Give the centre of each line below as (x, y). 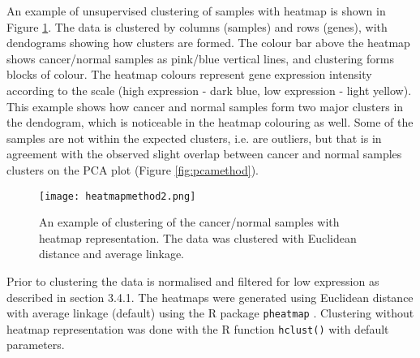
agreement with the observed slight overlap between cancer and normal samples (204, 154)
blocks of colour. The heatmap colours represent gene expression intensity (189, 74)
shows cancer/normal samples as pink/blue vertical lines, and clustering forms (200, 58)
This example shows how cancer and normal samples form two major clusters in (205, 106)
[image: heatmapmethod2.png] (118, 196)
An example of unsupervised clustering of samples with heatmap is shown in (196, 11)
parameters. (36, 345)
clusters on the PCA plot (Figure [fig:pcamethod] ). (133, 169)
